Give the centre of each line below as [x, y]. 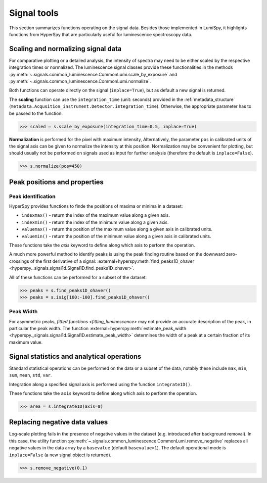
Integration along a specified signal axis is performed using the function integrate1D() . [101, 384]
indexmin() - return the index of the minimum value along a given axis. [95, 222]
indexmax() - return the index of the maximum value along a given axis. [96, 215]
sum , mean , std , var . [30, 375]
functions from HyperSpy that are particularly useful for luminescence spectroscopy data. [101, 34]
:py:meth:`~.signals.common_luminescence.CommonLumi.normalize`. [80, 81]
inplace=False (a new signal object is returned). [60, 455]
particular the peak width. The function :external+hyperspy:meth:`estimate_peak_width [98, 329]
